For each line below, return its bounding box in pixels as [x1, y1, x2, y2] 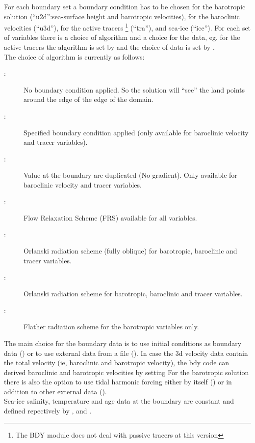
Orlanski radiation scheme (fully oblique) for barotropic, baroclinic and [24, 246, 237, 256]
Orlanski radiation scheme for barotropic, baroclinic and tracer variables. [24, 288, 243, 299]
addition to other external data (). [4, 386, 107, 396]
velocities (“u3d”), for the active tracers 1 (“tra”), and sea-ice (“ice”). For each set [4, 21, 251, 32]
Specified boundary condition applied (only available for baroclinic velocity [24, 127, 249, 137]
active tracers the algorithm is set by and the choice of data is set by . [4, 42, 215, 52]
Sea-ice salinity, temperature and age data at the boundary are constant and [4, 396, 234, 406]
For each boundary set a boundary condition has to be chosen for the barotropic [4, 1, 246, 11]
